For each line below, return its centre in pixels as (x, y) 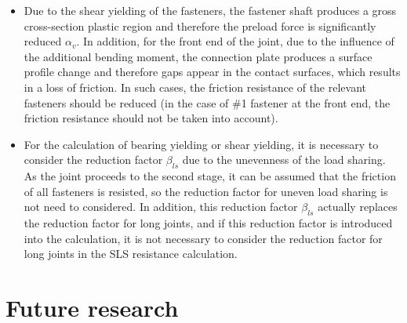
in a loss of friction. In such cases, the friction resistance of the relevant (195, 87)
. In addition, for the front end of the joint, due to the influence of (235, 41)
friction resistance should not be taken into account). (151, 118)
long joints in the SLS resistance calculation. (131, 254)
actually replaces (358, 207)
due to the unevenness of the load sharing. (284, 160)
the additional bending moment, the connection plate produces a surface (198, 56)
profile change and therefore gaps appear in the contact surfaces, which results (212, 72)
